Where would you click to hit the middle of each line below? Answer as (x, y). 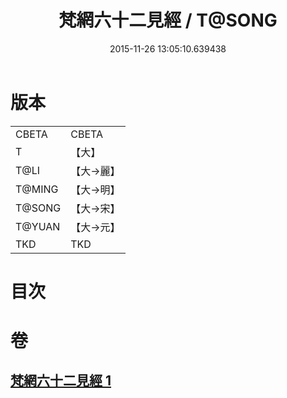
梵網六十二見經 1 (61, 381)
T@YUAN (38, 226)
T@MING (37, 189)
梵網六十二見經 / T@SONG (168, 20)
